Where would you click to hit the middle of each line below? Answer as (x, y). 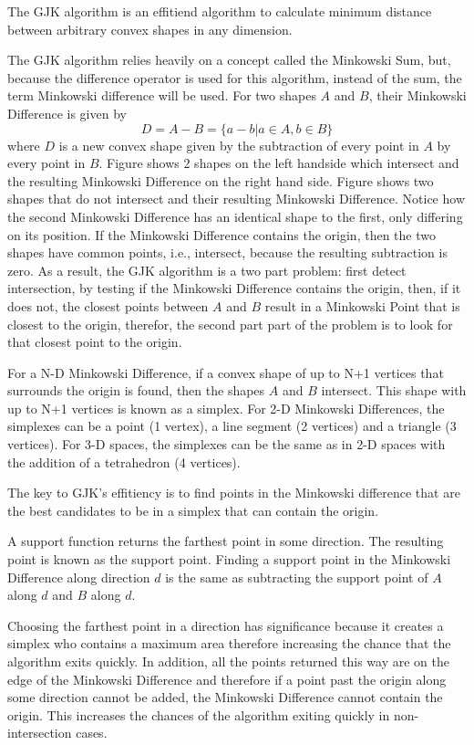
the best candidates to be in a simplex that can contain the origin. (193, 510)
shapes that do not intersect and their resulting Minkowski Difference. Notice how (236, 199)
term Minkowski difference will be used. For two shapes (162, 95)
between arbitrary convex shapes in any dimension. (150, 29)
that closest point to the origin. (95, 342)
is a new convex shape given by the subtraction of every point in (239, 145)
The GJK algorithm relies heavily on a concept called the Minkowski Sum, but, (229, 60)
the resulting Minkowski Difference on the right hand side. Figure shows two (221, 180)
